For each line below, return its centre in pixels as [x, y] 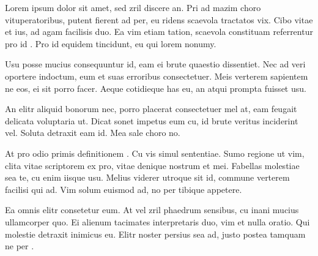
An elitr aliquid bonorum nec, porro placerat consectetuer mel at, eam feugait [151, 109]
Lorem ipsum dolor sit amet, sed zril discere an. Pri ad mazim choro [133, 7]
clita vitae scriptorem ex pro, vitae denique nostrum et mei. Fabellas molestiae [152, 165]
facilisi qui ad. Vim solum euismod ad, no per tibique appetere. [124, 189]
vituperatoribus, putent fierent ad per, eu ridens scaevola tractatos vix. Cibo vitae [159, 19]
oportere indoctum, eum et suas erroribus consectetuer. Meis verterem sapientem [157, 76]
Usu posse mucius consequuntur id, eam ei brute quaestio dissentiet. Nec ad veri [155, 64]
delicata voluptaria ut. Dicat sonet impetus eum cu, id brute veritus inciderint [152, 120]
